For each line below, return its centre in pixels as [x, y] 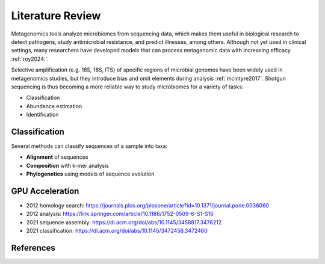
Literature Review [56, 16]
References [33, 248]
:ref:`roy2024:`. [30, 59]
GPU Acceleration [45, 191]
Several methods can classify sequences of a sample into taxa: [89, 146]
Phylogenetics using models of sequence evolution [90, 174]
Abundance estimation [54, 106]
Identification [42, 115]
